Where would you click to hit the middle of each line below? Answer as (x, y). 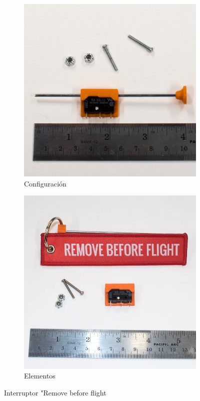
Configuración (45, 183)
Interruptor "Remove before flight (55, 393)
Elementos (40, 376)
